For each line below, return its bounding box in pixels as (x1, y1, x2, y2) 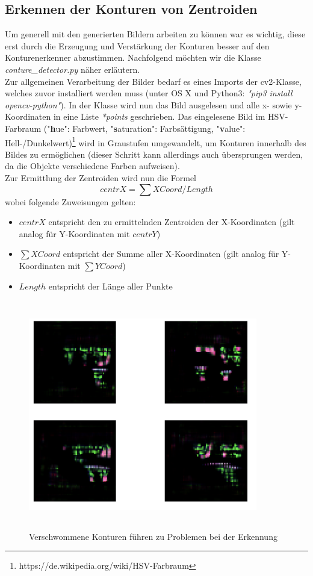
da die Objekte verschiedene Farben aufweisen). (5, 159, 180, 172)
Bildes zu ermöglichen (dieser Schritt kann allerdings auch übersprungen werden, (5, 147, 303, 160)
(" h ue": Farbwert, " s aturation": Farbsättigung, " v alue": (43, 122, 246, 134)
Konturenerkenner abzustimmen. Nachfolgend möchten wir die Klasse (5, 51, 261, 64)
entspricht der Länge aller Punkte (48, 279, 173, 292)
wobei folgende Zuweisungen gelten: (5, 195, 136, 208)
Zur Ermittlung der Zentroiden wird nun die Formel (5, 171, 197, 184)
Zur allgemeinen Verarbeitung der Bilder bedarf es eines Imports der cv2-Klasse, (5, 75, 302, 87)
